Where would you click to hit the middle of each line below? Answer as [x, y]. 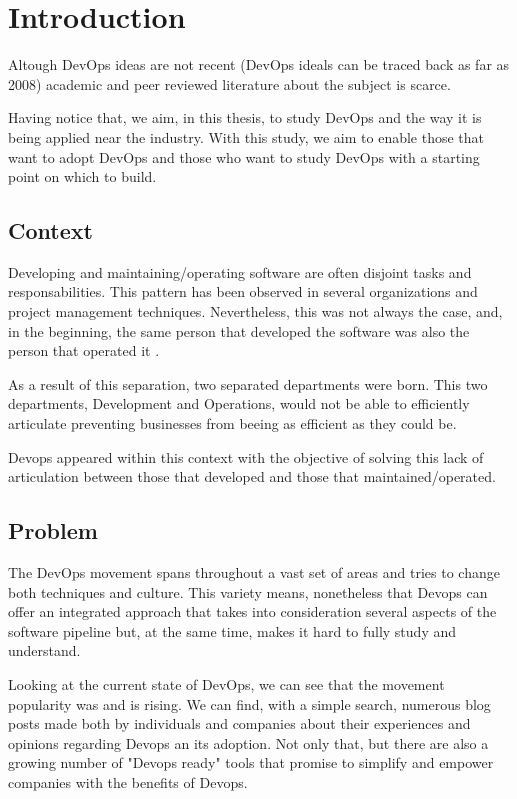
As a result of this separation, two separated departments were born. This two [248, 383]
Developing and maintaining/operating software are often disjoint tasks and [240, 271]
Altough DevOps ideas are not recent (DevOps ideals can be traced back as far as [259, 64]
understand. [44, 650]
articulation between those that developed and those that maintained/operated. [252, 476]
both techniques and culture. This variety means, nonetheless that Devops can [248, 591]
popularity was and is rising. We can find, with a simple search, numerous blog [249, 703]
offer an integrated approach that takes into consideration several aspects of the [252, 611]
